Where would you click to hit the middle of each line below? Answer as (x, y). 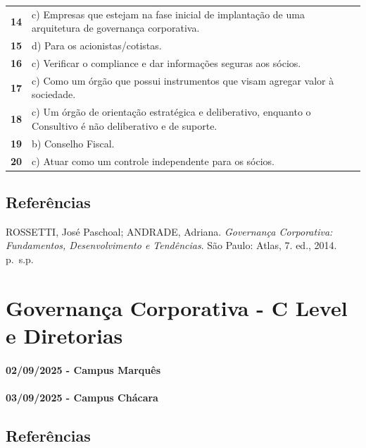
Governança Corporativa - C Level (177, 307)
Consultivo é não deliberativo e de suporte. (125, 125)
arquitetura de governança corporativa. (116, 28)
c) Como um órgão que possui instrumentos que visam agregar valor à (183, 80)
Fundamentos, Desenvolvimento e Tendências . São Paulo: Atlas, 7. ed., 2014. (171, 245)
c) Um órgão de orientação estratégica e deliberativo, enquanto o (171, 112)
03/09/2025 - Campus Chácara (82, 398)
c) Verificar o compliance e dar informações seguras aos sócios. (166, 63)
